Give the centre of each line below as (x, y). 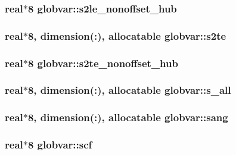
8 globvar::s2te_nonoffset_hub (103, 63)
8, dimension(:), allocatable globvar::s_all (129, 90)
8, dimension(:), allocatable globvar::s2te (127, 35)
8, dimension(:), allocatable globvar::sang (128, 117)
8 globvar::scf (60, 145)
